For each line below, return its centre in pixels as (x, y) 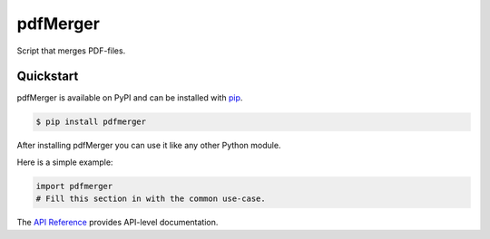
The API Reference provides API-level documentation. (118, 223)
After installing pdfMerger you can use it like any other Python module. (149, 146)
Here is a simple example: (65, 162)
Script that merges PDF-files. (71, 51)
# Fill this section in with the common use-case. (151, 199)
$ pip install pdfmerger (91, 122)
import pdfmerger (74, 186)
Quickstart (48, 76)
